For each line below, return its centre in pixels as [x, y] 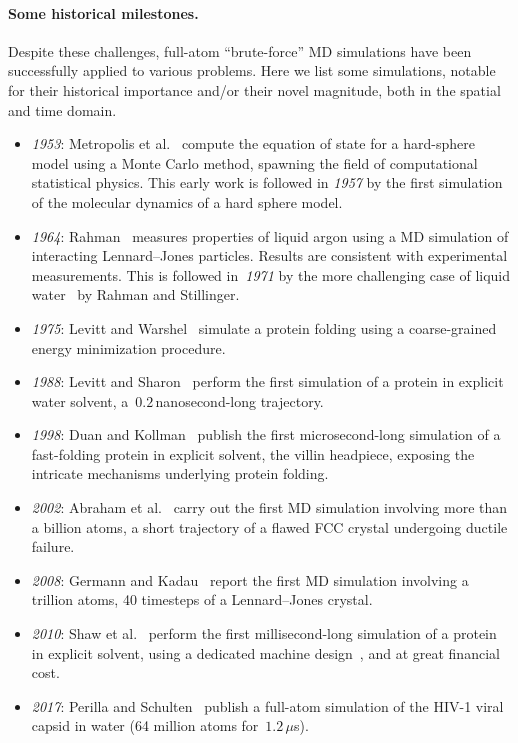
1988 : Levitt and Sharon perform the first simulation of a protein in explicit [267, 381]
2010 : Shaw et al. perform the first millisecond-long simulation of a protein [264, 633]
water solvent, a [80, 400]
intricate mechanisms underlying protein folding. [180, 473]
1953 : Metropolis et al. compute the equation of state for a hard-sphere [253, 143]
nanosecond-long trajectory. [239, 400]
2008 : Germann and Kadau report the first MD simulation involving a [250, 579]
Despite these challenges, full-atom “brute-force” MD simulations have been [240, 50]
